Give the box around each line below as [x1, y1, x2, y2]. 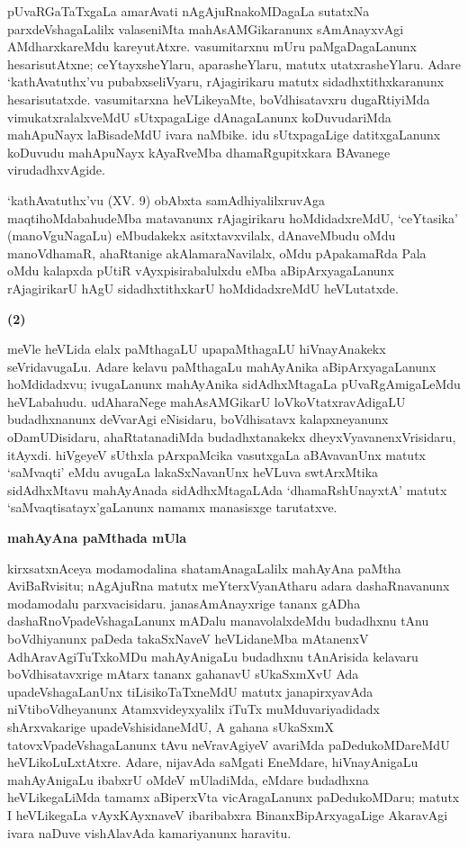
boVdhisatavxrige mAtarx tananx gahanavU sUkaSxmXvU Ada [7, 664, 359, 683]
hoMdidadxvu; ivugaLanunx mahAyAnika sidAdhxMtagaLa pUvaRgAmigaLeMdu [7, 374, 461, 393]
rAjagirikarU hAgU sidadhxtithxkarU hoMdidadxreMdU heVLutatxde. [7, 278, 399, 297]
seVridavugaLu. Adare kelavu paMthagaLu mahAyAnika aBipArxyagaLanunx [7, 356, 436, 375]
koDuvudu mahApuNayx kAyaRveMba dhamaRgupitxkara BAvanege [7, 142, 391, 161]
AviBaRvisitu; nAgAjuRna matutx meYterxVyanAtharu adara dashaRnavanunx [7, 576, 450, 595]
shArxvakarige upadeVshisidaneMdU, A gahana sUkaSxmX [7, 717, 334, 735]
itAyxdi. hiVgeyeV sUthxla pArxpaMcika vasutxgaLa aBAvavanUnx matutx [7, 445, 426, 464]
